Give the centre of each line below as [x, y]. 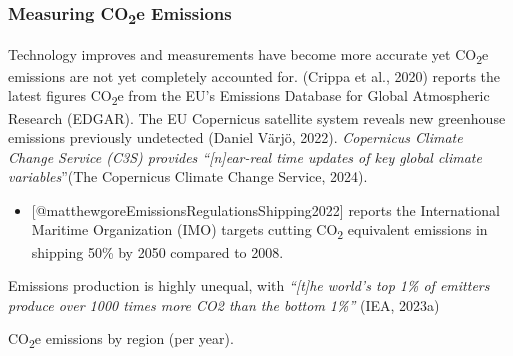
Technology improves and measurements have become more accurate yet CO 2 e [248, 55]
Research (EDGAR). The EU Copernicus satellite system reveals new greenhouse [257, 117]
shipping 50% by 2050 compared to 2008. [157, 251]
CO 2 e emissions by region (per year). [121, 340]
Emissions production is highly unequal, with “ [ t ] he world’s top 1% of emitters [249, 285]
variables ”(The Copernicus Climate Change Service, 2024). [188, 176]
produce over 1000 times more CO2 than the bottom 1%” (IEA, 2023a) [224, 304]
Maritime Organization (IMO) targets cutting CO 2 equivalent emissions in [259, 231]
